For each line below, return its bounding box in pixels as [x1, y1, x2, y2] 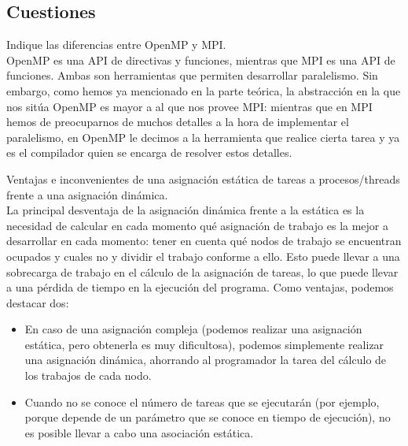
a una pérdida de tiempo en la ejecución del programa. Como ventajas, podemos [6, 279, 394, 295]
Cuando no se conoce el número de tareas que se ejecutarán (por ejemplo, [24, 393, 380, 410]
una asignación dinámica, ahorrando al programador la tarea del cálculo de [24, 351, 387, 368]
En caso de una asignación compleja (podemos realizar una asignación [24, 321, 362, 337]
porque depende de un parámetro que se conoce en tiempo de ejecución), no [24, 409, 391, 426]
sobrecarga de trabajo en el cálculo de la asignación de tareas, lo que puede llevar [6, 263, 399, 280]
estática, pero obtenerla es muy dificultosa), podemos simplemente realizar [24, 336, 384, 352]
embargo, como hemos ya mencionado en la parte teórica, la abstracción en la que [6, 82, 401, 98]
